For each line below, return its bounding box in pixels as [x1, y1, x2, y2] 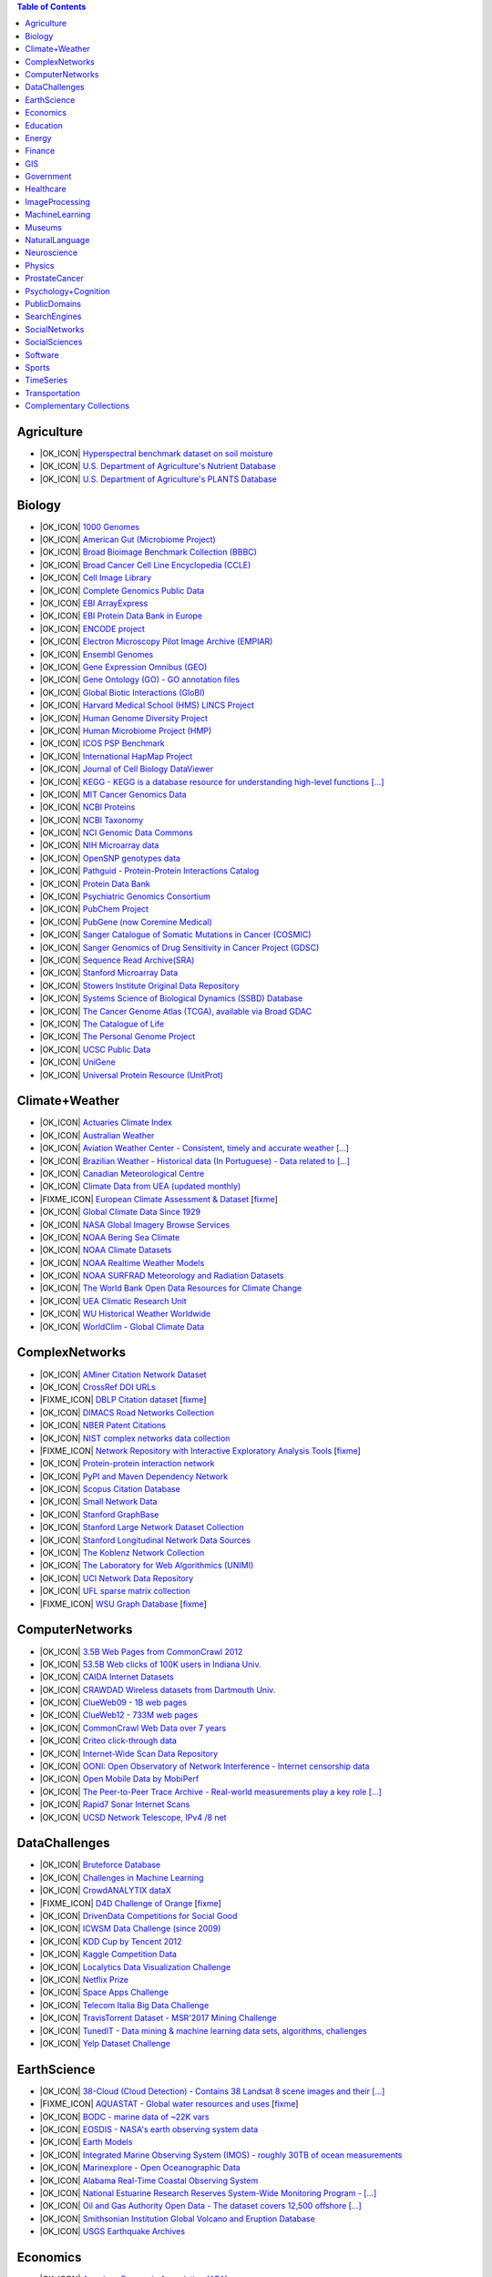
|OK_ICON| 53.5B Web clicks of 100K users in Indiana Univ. [39, 1659, 261, 1669]
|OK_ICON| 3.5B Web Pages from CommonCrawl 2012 [39, 1646, 243, 1657]
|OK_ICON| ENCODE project [39, 623, 145, 634]
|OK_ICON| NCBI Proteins [39, 802, 136, 812]
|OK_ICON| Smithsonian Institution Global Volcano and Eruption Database [39, 2213, 316, 2224]
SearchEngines [25, 311, 82, 322]
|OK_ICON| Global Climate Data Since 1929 [39, 1207, 201, 1218]
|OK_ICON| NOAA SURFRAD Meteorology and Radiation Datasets [39, 1271, 284, 1281]
